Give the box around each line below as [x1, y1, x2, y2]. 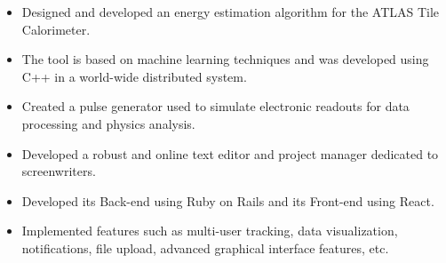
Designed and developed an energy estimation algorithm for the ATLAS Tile [21, 3, 440, 20]
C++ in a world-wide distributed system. [21, 67, 247, 85]
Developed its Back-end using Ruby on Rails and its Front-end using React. [21, 191, 434, 210]
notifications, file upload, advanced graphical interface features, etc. [21, 238, 389, 257]
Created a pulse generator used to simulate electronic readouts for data [21, 97, 410, 116]
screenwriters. [21, 162, 96, 180]
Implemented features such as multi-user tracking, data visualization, [21, 221, 398, 240]
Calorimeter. [21, 20, 91, 38]
